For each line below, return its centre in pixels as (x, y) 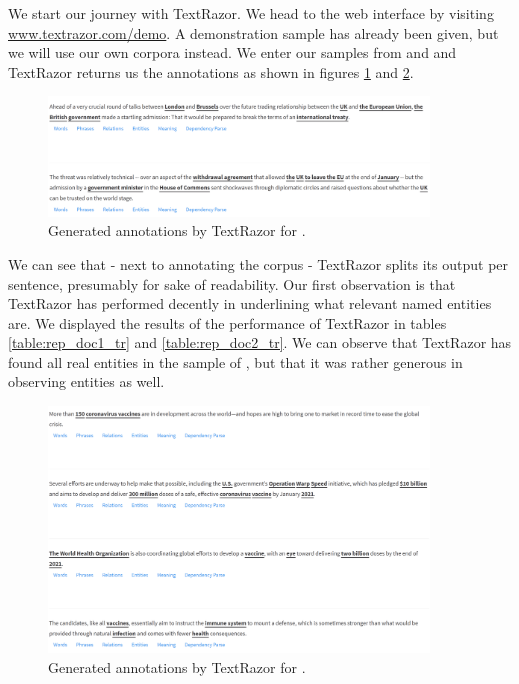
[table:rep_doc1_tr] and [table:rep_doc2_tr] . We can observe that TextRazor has (260, 342)
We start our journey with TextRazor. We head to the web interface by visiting (251, 13)
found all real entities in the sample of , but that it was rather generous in (235, 361)
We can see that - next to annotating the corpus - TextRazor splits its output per (258, 263)
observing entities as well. (86, 381)
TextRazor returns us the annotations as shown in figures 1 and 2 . (211, 71)
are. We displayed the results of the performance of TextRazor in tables (227, 322)
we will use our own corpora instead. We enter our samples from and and (232, 52)
